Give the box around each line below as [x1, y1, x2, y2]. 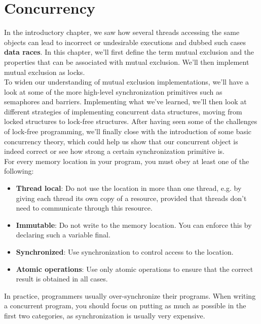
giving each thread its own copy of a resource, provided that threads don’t [16, 192, 247, 203]
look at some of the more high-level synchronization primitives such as [4, 86, 222, 97]
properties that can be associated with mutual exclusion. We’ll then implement [4, 56, 249, 67]
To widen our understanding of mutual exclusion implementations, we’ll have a [4, 76, 249, 87]
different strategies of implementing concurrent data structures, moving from [4, 106, 242, 116]
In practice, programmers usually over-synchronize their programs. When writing [4, 290, 256, 301]
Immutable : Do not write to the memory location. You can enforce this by [16, 219, 252, 230]
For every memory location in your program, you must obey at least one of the [4, 155, 249, 166]
